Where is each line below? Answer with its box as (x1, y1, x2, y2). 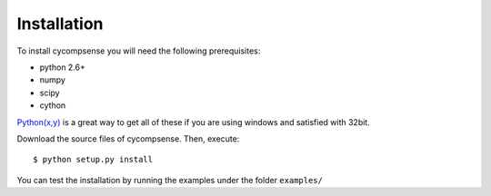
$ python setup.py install (33, 154, 154, 165)
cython (39, 100, 66, 111)
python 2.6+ (39, 62, 85, 73)
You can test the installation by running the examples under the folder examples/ (16, 174, 323, 185)
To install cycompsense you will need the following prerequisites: (16, 45, 261, 56)
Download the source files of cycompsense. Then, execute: (16, 132, 240, 144)
